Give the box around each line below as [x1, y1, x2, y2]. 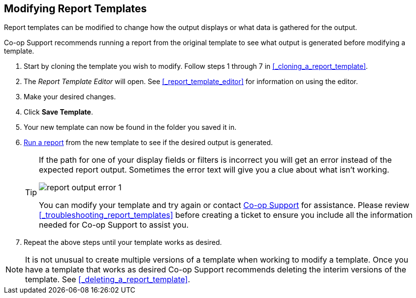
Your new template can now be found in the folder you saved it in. [24, 123, 237, 132]
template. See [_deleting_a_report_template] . [25, 274, 191, 285]
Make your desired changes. [24, 92, 116, 101]
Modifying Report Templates [4, 2, 147, 15]
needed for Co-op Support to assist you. [39, 220, 189, 230]
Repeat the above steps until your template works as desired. [24, 238, 222, 247]
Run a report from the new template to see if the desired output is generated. [24, 138, 273, 147]
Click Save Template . [24, 108, 93, 117]
